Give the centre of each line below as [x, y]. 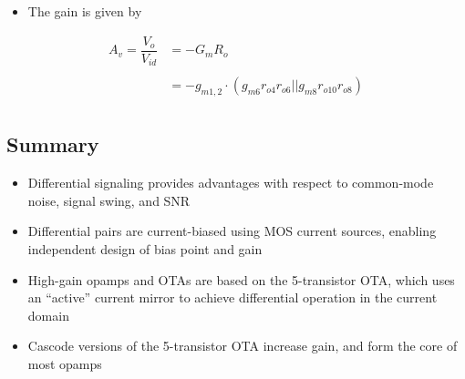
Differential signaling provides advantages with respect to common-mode [231, 183]
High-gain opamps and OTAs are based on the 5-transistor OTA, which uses [241, 279]
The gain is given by [85, 11]
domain [48, 315]
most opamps [65, 363]
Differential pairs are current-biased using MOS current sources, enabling [232, 231]
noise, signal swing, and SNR [109, 200]
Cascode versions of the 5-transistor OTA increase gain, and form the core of [243, 346]
